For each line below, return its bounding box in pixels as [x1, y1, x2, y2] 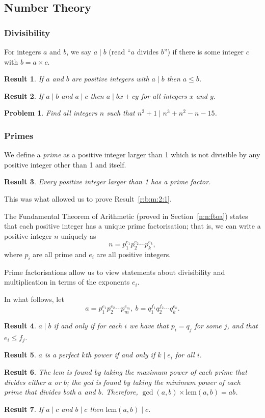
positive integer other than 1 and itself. [4, 159, 126, 170]
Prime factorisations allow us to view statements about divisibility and [4, 266, 225, 277]
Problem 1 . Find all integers [4, 107, 97, 118]
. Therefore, [101, 386, 138, 397]
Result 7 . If [4, 403, 44, 414]
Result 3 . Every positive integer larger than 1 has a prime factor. [4, 176, 211, 187]
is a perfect [44, 349, 79, 360]
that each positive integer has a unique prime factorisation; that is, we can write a [4, 220, 261, 231]
